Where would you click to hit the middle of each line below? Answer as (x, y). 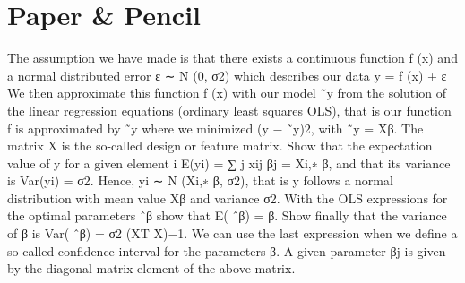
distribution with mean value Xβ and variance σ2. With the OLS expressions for (228, 197)
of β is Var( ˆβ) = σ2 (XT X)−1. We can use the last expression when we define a (232, 233)
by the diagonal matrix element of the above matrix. (151, 268)
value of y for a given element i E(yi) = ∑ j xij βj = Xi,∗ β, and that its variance (229, 163)
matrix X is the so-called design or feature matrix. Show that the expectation (220, 146)
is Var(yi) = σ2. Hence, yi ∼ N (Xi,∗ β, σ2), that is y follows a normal (200, 180)
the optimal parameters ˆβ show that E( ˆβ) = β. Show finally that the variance (227, 215)
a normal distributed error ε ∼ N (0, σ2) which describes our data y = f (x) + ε (227, 75)
